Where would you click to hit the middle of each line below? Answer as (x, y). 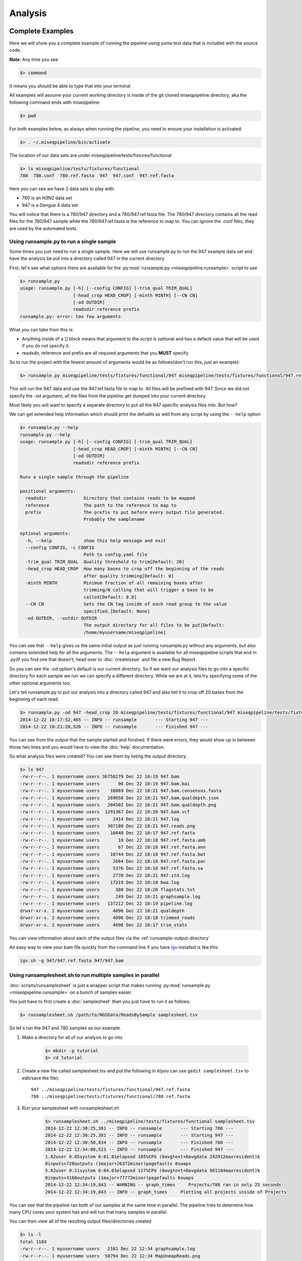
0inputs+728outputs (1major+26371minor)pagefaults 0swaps (118, 1164)
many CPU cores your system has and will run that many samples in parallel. (89, 1212)
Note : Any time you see (34, 59)
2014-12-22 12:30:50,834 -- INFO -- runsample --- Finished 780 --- (139, 1142)
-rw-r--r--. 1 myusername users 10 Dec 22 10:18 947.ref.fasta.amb (113, 840)
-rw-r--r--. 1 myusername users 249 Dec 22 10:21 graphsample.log (110, 896)
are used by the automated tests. (44, 228)
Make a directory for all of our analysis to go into (72, 1037)
